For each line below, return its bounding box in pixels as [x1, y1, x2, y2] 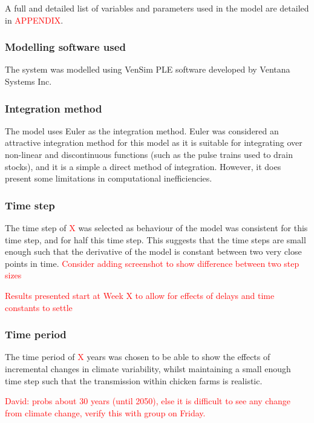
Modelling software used [5, 39, 126, 54]
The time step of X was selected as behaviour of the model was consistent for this [5, 221, 308, 234]
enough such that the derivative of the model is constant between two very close [5, 245, 302, 258]
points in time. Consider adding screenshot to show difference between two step [5, 257, 299, 269]
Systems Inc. [5, 75, 52, 87]
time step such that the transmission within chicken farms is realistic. [5, 374, 263, 387]
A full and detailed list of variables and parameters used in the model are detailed [5, 2, 309, 14]
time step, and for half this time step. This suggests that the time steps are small [5, 233, 306, 246]
